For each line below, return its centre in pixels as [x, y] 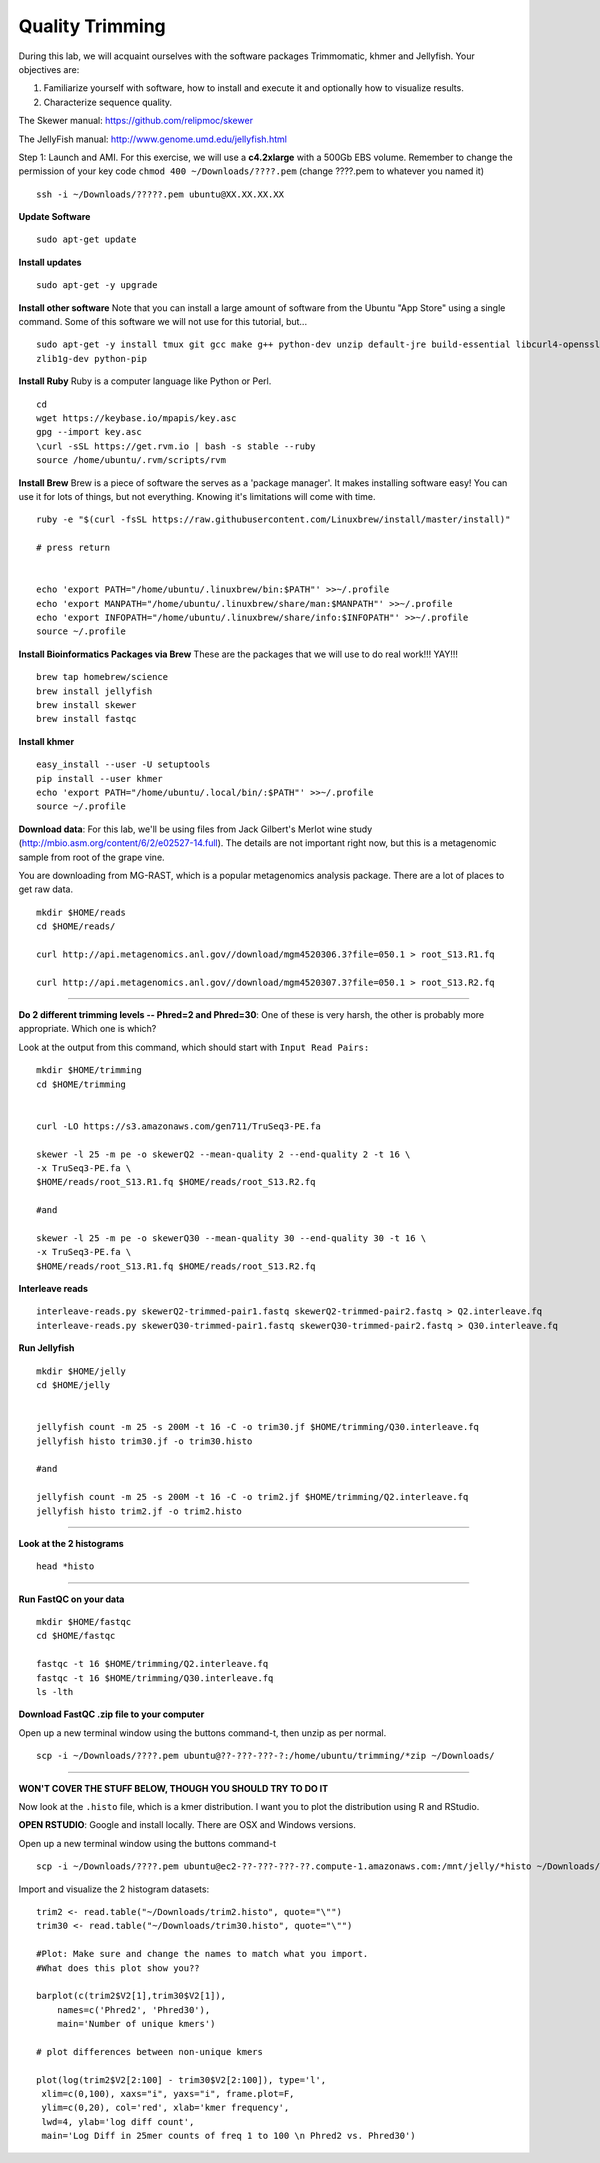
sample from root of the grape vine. [91, 857]
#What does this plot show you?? [118, 1968]
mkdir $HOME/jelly [81, 1371]
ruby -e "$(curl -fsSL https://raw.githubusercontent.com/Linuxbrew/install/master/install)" [273, 519]
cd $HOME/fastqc [76, 1636]
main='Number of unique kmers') [136, 2024]
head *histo [65, 1566]
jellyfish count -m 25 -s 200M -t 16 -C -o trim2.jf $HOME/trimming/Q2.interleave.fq [252, 1497]
